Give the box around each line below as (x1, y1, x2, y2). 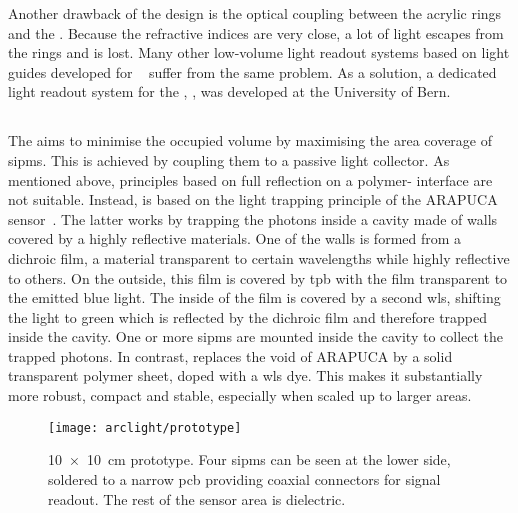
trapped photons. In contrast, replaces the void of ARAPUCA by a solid (8, 345, 453, 366)
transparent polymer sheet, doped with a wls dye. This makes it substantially (8, 365, 483, 386)
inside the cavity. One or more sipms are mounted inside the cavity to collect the (8, 326, 504, 347)
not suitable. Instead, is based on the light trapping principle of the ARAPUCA (8, 189, 498, 210)
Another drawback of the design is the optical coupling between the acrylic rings (8, 3, 502, 23)
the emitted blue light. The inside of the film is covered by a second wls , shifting (8, 287, 501, 308)
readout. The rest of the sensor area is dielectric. (48, 488, 346, 509)
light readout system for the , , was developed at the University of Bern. (8, 81, 451, 102)
